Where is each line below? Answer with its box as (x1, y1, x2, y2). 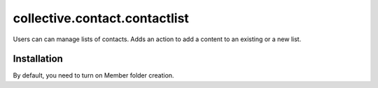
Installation (13, 53, 63, 65)
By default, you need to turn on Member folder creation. (13, 71, 174, 80)
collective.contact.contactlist (13, 10, 189, 26)
